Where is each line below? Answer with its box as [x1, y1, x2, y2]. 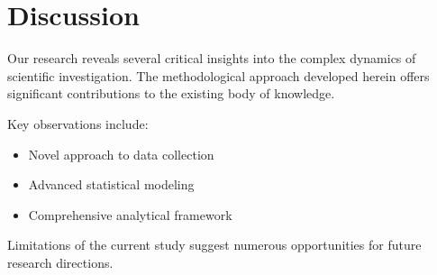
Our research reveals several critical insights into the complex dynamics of [7, 49, 416, 68]
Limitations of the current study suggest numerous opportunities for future [7, 235, 422, 254]
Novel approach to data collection [28, 144, 214, 163]
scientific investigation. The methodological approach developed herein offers [7, 66, 430, 85]
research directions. [7, 252, 114, 271]
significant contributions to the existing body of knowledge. [7, 84, 335, 103]
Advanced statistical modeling [28, 175, 195, 194]
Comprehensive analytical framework [28, 205, 232, 224]
